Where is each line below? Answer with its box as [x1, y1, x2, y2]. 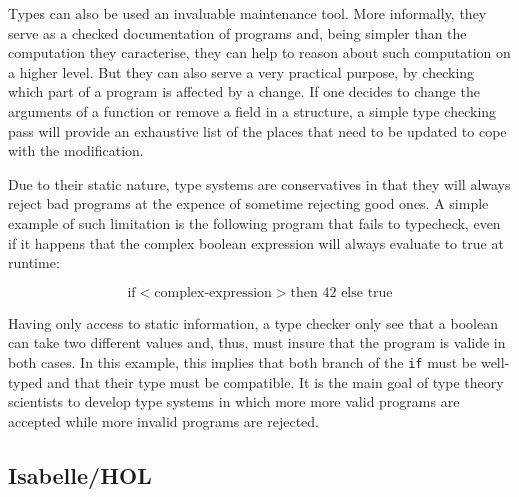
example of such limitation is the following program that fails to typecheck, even [8, 212, 501, 233]
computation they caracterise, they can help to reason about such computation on [8, 42, 511, 63]
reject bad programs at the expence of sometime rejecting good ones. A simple [8, 193, 489, 214]
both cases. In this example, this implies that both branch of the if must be [8, 351, 477, 372]
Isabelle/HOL [8, 459, 152, 490]
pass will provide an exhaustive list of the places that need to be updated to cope [8, 120, 507, 141]
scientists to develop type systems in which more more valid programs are [8, 391, 460, 412]
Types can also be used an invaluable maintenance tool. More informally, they [8, 3, 487, 23]
